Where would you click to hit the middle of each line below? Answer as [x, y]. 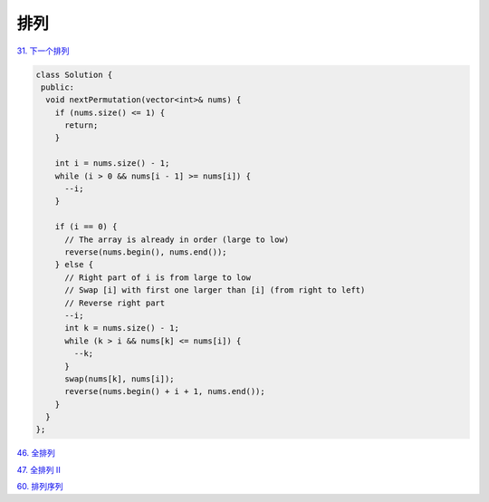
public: [58, 87]
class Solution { [74, 74]
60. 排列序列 [40, 487]
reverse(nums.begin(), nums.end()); [146, 252]
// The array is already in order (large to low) [177, 239]
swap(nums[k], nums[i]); [120, 379]
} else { [74, 265]
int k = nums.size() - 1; [122, 328]
